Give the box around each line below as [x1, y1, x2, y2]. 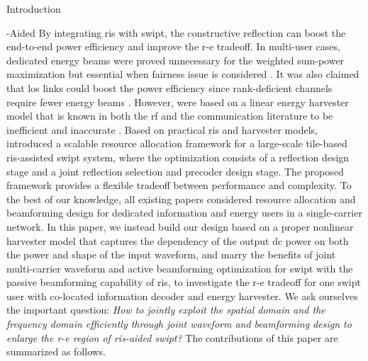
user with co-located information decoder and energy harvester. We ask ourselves [6, 288, 358, 303]
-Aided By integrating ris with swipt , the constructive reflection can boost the [6, 25, 346, 40]
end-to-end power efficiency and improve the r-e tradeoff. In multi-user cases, [6, 39, 340, 54]
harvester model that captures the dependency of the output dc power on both [6, 233, 349, 248]
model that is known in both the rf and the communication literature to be [6, 108, 333, 123]
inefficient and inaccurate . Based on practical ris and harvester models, [6, 122, 318, 137]
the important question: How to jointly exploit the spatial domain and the [6, 302, 325, 317]
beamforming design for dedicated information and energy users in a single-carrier [6, 205, 362, 220]
